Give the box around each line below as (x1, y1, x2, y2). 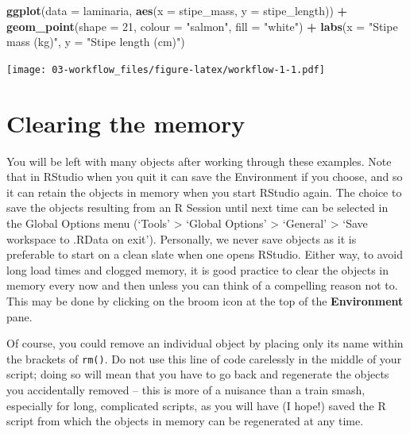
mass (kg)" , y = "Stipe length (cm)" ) (6, 33, 185, 50)
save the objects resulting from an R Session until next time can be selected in (6, 199, 389, 216)
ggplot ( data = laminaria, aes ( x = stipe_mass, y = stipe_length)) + (6, 2, 348, 18)
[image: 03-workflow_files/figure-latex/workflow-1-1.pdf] (6, 63, 325, 75)
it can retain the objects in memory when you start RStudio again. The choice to (6, 183, 402, 200)
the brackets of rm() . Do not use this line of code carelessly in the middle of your (6, 350, 402, 367)
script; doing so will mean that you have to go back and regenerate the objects (6, 366, 389, 382)
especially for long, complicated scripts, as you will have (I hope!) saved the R (6, 397, 386, 413)
